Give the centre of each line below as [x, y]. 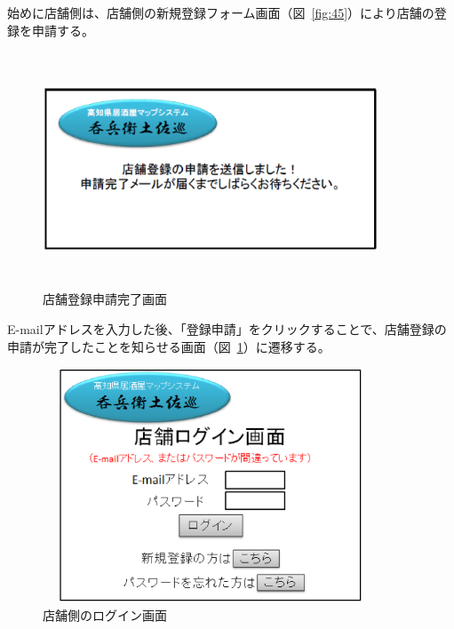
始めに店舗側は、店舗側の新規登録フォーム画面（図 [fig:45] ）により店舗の [221, 12]
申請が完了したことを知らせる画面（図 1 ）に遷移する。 [169, 346]
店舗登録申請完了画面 [105, 299]
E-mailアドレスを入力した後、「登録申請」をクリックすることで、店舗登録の [227, 328]
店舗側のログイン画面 [105, 615]
